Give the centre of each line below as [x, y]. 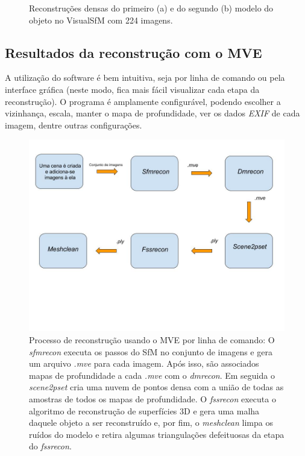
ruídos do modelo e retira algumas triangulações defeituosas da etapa [157, 434]
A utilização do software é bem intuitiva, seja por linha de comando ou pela [145, 78]
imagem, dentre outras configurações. [74, 125]
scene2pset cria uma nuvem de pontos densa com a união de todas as [156, 387]
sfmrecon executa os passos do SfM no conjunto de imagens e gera [151, 351]
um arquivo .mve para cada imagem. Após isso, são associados [144, 363]
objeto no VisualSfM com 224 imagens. [101, 20]
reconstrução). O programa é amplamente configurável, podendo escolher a [143, 101]
